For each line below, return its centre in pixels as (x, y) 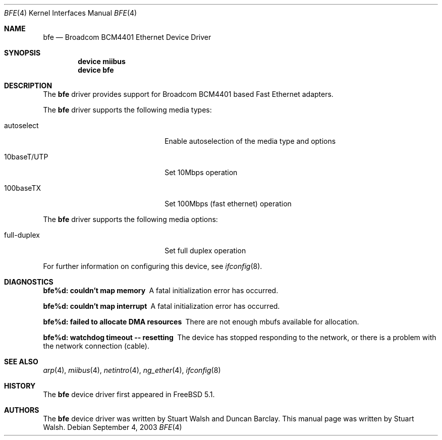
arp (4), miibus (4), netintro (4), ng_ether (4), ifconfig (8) (132, 370)
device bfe (96, 70)
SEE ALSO (21, 362)
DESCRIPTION (28, 86)
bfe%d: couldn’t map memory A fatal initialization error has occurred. (161, 290)
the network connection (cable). (96, 346)
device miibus (102, 61)
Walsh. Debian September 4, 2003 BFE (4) (113, 427)
